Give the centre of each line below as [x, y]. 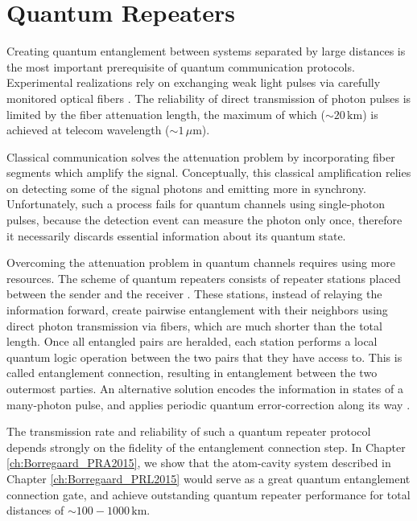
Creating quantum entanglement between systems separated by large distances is [206, 51]
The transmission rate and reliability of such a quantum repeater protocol [189, 431]
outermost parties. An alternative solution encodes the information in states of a [205, 388]
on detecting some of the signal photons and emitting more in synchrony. [186, 188]
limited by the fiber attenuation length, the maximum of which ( [166, 114]
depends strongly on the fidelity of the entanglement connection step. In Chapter [206, 447]
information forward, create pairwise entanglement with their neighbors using [197, 310]
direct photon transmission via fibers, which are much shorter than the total [194, 325]
